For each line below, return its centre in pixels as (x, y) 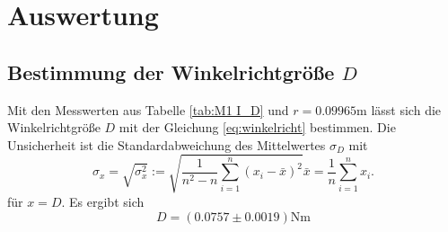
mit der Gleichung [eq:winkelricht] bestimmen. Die (257, 127)
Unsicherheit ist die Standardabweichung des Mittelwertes (167, 144)
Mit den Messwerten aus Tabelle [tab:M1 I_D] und (148, 109)
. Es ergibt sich (103, 201)
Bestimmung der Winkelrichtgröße (171, 71)
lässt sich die (406, 109)
